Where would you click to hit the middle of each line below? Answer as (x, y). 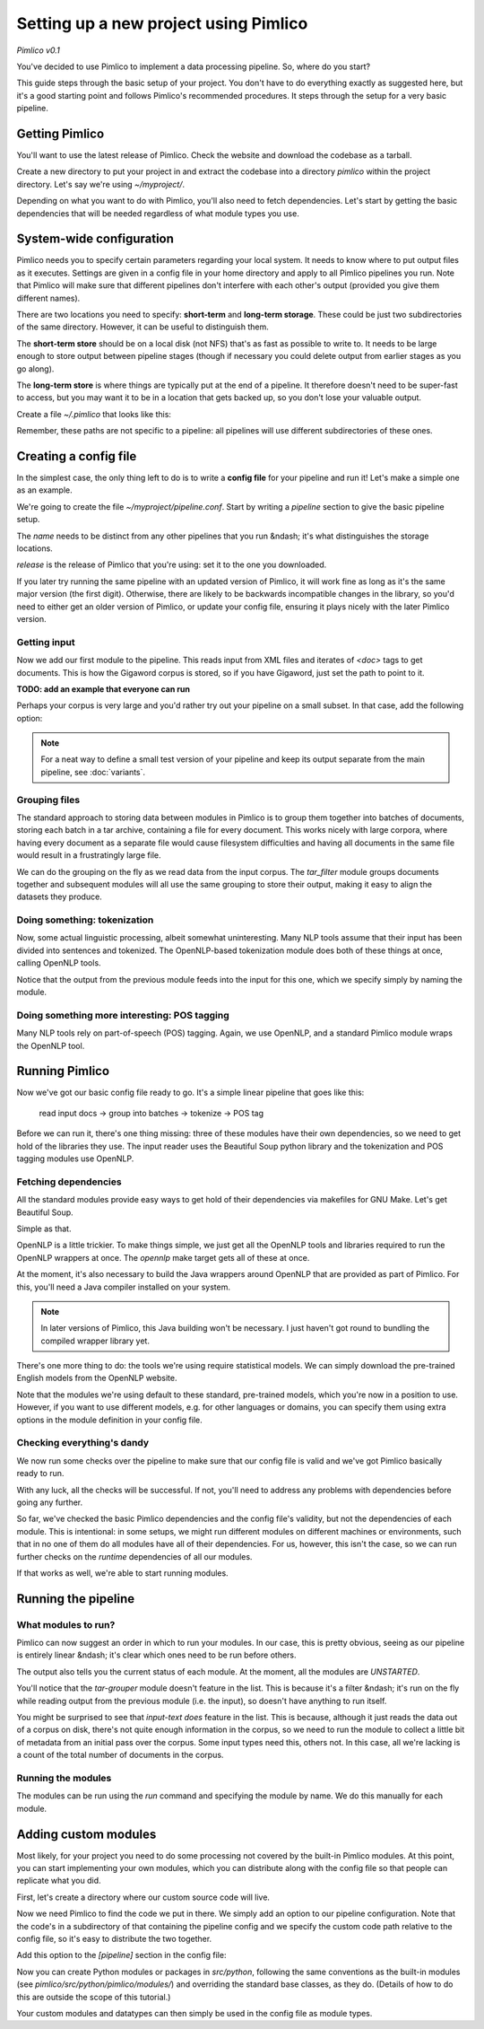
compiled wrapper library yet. (95, 1341)
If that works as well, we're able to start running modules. (122, 1573)
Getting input (46, 642)
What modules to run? (66, 1624)
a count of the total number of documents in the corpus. (120, 1755)
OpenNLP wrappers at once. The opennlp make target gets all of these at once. (163, 1257)
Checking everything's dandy (83, 1443)
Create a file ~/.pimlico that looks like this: (94, 414)
